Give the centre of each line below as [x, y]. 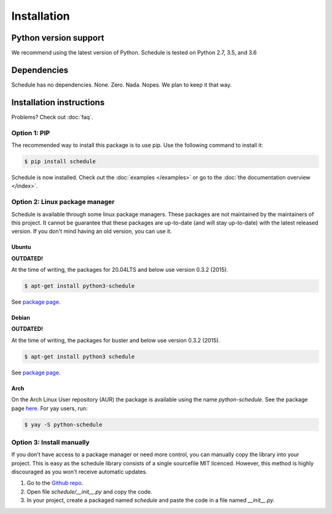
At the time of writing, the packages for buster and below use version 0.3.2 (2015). [116, 340]
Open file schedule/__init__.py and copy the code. [89, 491]
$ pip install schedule [60, 161]
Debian [21, 318]
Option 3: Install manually [50, 442]
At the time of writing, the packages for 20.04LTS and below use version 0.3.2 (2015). [120, 270]
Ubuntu [21, 247]
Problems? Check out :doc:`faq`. [52, 117]
